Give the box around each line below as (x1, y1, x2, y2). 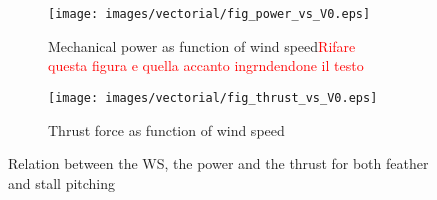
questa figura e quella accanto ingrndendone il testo (48, 55, 364, 76)
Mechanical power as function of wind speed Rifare (48, 35, 356, 56)
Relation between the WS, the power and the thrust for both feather (8, 153, 429, 174)
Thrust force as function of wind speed (48, 119, 285, 140)
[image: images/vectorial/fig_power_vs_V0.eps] (48, 7, 371, 21)
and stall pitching (8, 172, 116, 193)
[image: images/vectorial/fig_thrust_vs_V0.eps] (48, 90, 378, 105)
